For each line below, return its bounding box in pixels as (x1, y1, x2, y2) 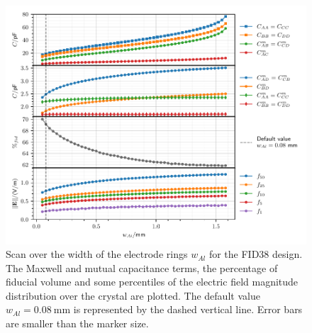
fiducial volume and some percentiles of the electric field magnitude (6, 274, 299, 289)
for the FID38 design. (208, 247, 303, 261)
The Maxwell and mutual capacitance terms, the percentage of (6, 260, 278, 275)
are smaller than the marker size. (6, 316, 149, 331)
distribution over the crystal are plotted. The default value (6, 288, 260, 303)
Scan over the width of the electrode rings (6, 247, 188, 261)
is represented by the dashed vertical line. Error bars (73, 302, 303, 317)
